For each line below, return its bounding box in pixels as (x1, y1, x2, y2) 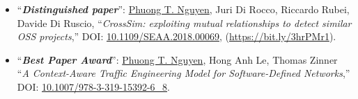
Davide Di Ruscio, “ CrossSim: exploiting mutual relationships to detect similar (17, 15, 352, 30)
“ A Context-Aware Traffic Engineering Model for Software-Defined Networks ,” (17, 66, 350, 80)
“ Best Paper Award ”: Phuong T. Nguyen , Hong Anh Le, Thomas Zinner (17, 52, 338, 66)
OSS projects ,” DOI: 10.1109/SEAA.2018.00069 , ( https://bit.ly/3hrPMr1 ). (17, 29, 336, 44)
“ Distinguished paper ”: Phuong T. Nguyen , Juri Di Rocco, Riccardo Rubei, (17, 2, 350, 16)
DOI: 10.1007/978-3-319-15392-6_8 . (17, 79, 170, 93)
